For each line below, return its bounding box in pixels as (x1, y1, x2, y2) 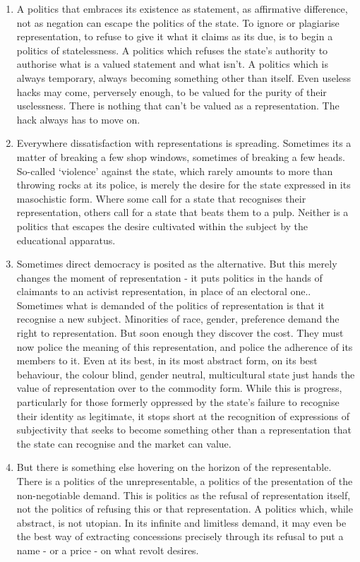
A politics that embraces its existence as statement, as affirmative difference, (16, 1, 348, 16)
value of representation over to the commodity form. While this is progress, (16, 381, 342, 395)
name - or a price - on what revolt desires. (16, 542, 199, 557)
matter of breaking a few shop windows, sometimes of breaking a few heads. (16, 149, 345, 164)
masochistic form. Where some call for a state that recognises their (16, 191, 306, 205)
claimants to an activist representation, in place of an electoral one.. (16, 284, 311, 299)
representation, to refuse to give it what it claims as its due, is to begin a (16, 29, 333, 44)
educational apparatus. (16, 232, 116, 247)
